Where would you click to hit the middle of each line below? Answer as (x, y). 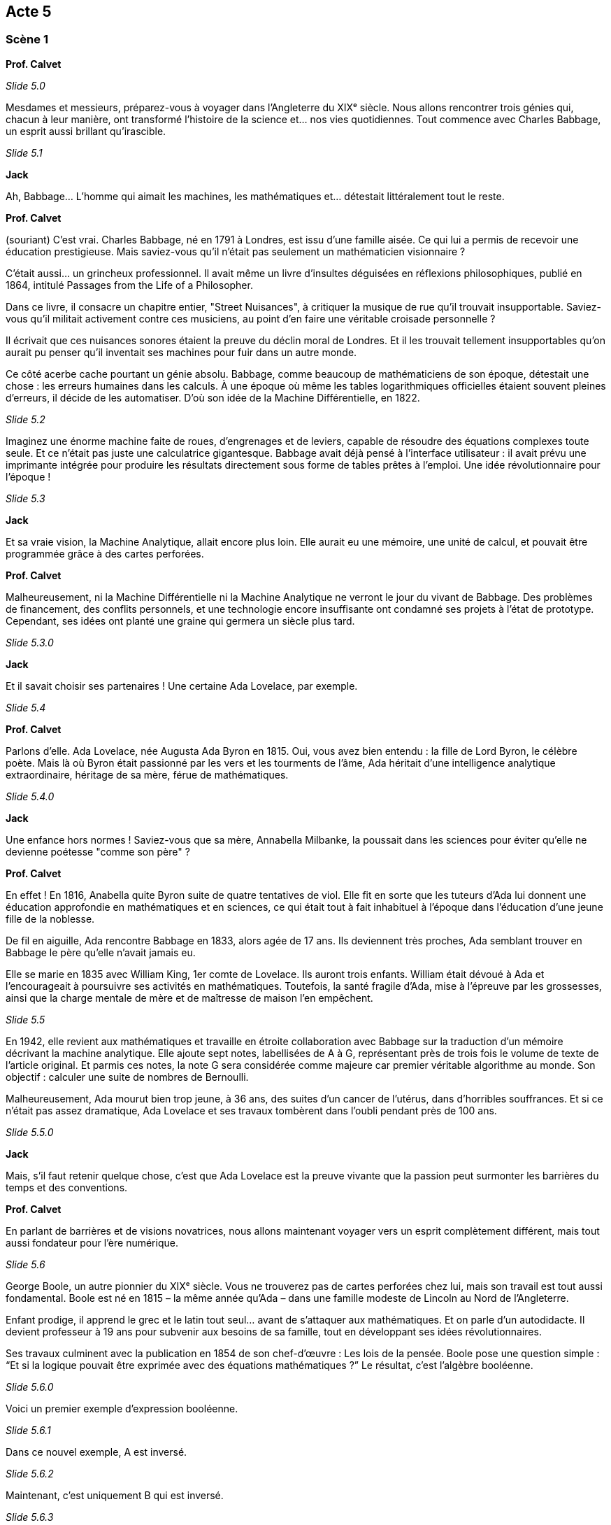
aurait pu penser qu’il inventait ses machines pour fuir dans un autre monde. (181, 352)
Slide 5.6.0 (30, 1386)
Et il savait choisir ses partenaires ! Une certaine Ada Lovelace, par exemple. (182, 686)
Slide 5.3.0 (30, 642)
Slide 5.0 (26, 85)
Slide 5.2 (26, 419)
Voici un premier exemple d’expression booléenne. (122, 1408)
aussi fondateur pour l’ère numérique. (92, 1242)
